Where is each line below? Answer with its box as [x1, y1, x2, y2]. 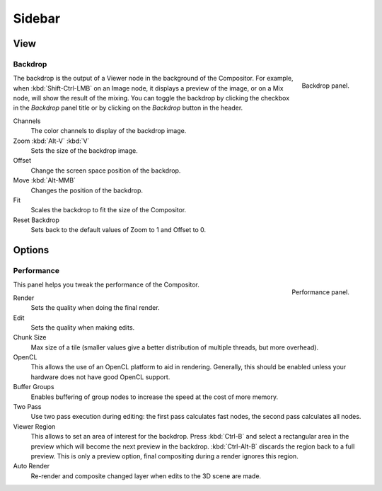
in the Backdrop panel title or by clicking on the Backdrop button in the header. [13, 103, 243, 112]
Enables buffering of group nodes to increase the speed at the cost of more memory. [30, 393, 279, 401]
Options [13, 244, 50, 256]
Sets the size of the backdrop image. [30, 146, 138, 155]
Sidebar [13, 11, 60, 26]
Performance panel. [291, 288, 349, 296]
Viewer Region [13, 422, 56, 431]
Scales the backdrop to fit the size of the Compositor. [30, 206, 187, 214]
